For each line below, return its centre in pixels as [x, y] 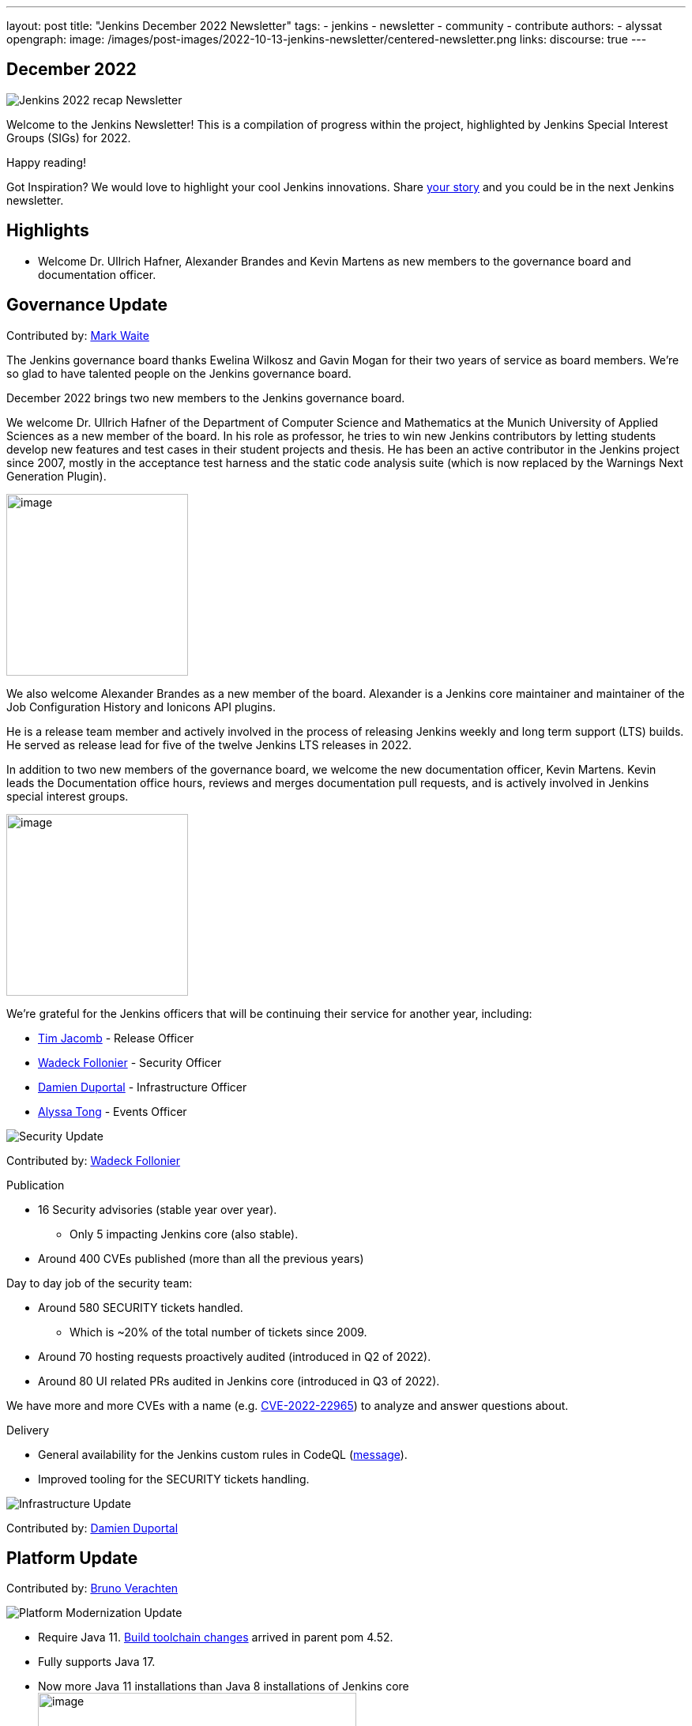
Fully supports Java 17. [97, 1662]
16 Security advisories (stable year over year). [158, 1209]
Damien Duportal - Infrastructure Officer [143, 1087]
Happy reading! [46, 162]
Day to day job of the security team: [100, 1283]
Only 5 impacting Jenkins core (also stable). [184, 1234]
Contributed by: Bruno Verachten [92, 1588]
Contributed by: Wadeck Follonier [94, 1160]
